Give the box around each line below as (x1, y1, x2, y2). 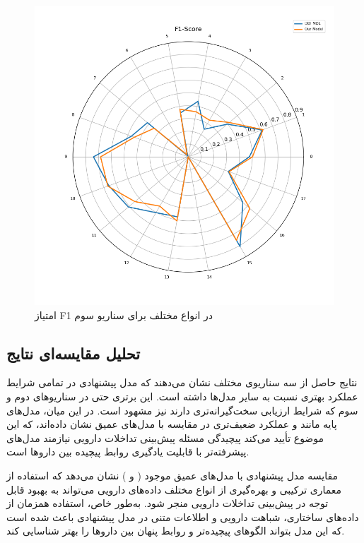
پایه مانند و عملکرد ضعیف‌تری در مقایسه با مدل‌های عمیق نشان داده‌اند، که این (6, 417, 337, 431)
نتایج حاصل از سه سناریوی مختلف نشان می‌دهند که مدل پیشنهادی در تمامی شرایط (6, 375, 358, 390)
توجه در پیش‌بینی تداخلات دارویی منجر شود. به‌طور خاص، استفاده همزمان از (6, 496, 329, 511)
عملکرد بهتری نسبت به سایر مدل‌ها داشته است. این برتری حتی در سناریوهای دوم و (6, 388, 358, 403)
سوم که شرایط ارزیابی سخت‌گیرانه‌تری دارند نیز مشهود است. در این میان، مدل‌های (6, 402, 358, 417)
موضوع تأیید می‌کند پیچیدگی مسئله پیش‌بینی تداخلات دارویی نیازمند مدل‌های (6, 430, 324, 445)
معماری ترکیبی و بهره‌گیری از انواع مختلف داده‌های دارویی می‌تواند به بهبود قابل (6, 482, 342, 496)
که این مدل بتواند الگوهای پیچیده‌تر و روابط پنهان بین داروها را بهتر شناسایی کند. (6, 523, 345, 538)
